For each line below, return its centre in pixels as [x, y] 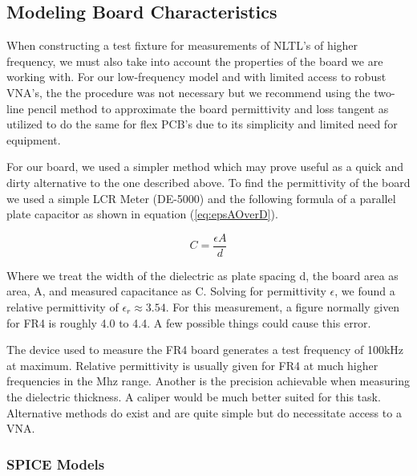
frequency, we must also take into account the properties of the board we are [195, 61]
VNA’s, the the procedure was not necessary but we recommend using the [188, 92]
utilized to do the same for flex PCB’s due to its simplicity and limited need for [202, 124]
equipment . [34, 139]
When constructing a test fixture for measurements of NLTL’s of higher [182, 45]
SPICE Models [56, 464]
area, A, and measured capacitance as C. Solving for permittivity [166, 291]
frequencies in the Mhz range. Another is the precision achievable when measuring [208, 381]
